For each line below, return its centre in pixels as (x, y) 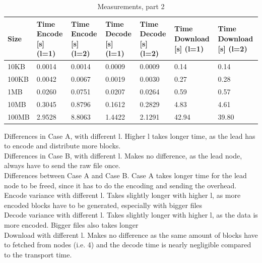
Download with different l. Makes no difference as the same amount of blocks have (131, 234)
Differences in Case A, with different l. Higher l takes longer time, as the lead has (130, 136)
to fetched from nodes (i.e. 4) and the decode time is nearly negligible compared (128, 245)
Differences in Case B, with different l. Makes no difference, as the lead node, (123, 155)
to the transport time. (38, 254)
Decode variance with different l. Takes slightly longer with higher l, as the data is (131, 215)
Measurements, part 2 (131, 6)
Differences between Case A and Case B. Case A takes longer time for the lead (125, 175)
